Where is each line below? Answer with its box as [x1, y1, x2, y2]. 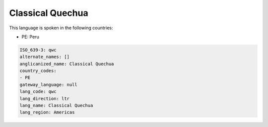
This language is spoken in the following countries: [9, 25, 113, 31]
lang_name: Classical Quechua [19, 103, 93, 109]
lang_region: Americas [19, 110, 75, 115]
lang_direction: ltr [19, 96, 69, 101]
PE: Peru [21, 34, 39, 40]
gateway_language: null [19, 82, 78, 87]
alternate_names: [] [19, 54, 69, 60]
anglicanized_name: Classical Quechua [19, 61, 114, 66]
